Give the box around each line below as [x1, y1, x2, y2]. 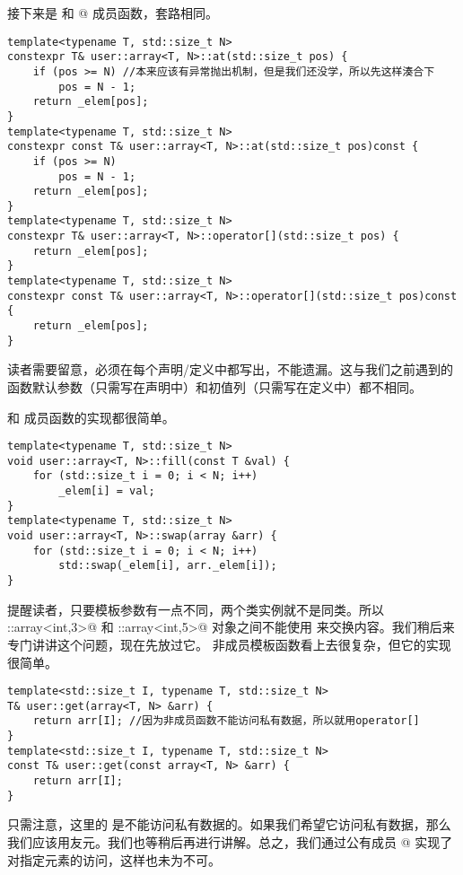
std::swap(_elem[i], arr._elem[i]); [58, 559, 277, 573]
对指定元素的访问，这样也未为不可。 [7, 850, 221, 869]
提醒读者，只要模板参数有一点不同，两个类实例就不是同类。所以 [7, 599, 384, 618]
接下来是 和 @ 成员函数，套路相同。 [7, 4, 218, 22]
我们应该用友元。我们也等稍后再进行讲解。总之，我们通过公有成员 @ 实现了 [7, 832, 453, 851]
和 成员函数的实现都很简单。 [7, 407, 175, 426]
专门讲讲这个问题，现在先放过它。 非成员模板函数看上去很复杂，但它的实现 [7, 634, 451, 653]
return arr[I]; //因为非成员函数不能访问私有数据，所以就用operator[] [32, 714, 420, 728]
